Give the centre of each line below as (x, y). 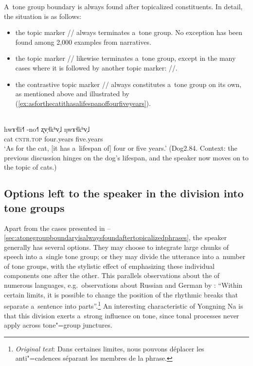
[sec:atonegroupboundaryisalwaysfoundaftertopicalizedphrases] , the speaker (116, 237)
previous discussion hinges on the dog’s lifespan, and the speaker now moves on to (126, 157)
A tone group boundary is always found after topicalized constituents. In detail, (123, 6)
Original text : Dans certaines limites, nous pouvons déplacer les (110, 348)
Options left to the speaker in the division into (124, 193)
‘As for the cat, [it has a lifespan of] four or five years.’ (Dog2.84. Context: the (121, 148)
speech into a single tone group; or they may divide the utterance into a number (125, 256)
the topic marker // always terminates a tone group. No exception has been (129, 32)
